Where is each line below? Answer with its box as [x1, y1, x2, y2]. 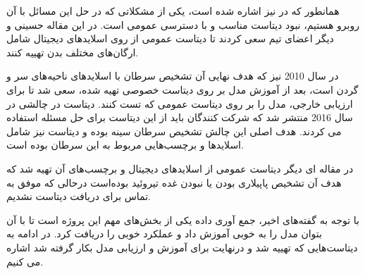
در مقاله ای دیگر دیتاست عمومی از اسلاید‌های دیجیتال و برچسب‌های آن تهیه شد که [6, 161, 354, 175]
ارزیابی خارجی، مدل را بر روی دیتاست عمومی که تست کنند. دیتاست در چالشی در [6, 96, 353, 111]
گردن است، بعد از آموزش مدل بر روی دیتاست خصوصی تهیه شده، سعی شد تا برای [6, 82, 359, 96]
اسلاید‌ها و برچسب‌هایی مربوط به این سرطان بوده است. [6, 137, 244, 152]
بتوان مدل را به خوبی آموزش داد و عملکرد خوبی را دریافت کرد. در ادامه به [6, 226, 322, 241]
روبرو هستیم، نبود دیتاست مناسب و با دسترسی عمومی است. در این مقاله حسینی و [6, 17, 359, 32]
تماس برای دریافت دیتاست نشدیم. [6, 189, 151, 204]
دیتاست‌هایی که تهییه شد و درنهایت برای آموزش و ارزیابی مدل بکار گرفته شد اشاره [6, 239, 358, 254]
